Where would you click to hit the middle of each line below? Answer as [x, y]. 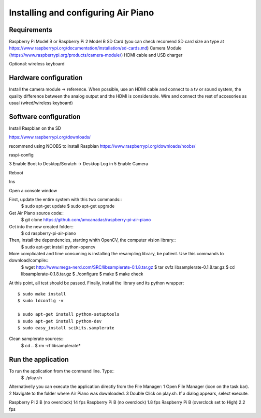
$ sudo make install [42, 294]
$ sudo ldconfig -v [41, 301]
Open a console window [33, 190]
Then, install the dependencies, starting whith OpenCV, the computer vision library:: [92, 240]
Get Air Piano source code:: [36, 213]
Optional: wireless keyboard [37, 64]
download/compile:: [29, 260]
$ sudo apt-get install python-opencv [58, 247]
